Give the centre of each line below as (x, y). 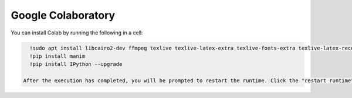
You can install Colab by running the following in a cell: (77, 33)
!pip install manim (57, 56)
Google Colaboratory (63, 15)
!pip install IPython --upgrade (76, 64)
